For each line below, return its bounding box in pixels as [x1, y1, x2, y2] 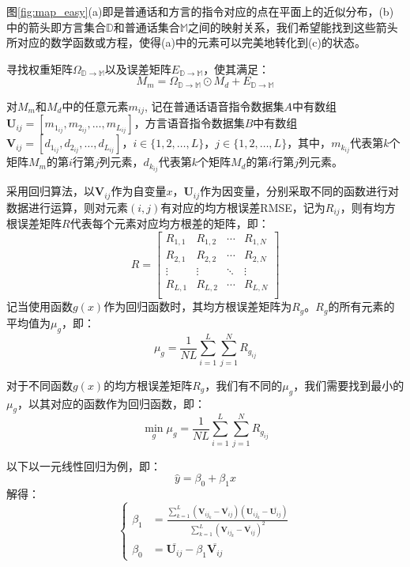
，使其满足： [203, 60, 270, 77]
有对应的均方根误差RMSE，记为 [160, 198, 325, 215]
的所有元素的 [328, 298, 395, 315]
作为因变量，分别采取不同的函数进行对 [200, 183, 400, 199]
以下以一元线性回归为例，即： [6, 457, 161, 474]
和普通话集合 [113, 18, 180, 35]
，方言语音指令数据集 [134, 115, 245, 131]
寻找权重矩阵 [6, 60, 73, 77]
